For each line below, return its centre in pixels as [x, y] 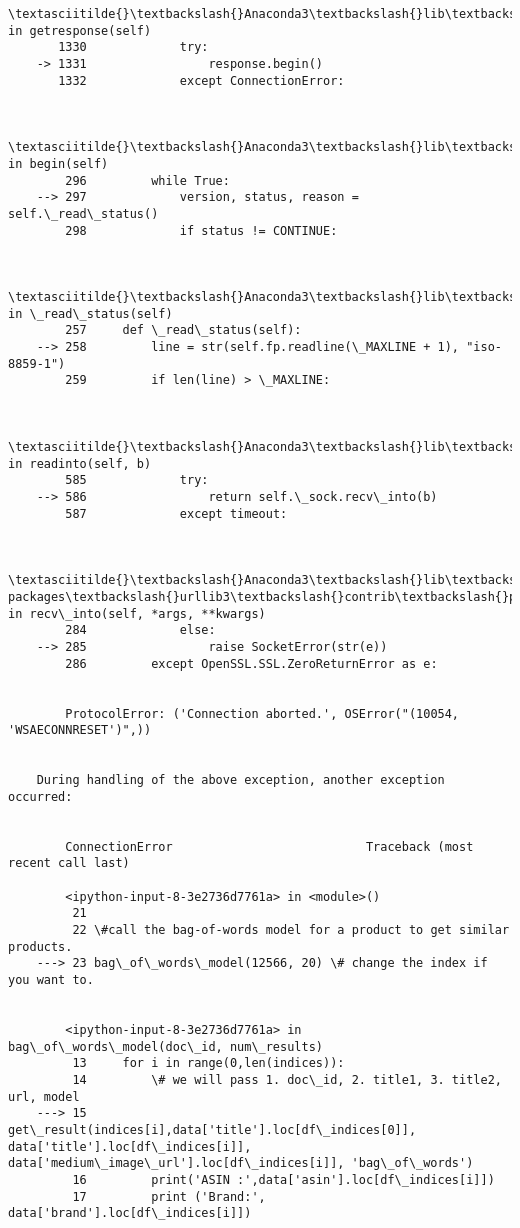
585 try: [137, 480]
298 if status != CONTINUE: [201, 230]
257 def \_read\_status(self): [183, 330]
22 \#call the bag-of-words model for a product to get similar [291, 930]
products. [40, 946]
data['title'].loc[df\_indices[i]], [130, 1146]
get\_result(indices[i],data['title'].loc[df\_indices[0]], [212, 1129]
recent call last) [69, 863]
